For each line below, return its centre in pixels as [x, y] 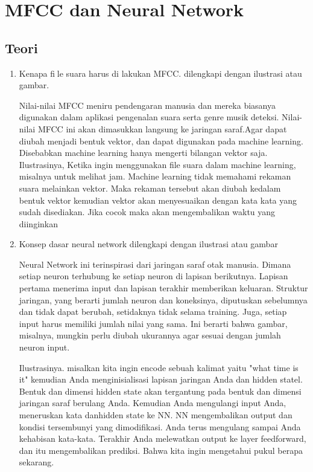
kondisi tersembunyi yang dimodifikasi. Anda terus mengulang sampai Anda [160, 426]
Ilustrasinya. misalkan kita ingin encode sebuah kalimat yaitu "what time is [159, 367]
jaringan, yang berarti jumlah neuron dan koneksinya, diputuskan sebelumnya [163, 299]
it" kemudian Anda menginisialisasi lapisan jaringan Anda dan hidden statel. [161, 379]
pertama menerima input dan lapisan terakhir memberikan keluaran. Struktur [163, 288]
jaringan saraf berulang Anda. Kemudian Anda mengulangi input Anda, [153, 403]
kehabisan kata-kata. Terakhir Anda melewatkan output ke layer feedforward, [163, 438]
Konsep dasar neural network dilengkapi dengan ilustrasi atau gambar [148, 244]
